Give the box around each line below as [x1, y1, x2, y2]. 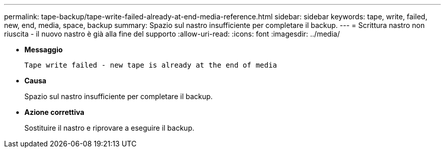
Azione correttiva [24, 108, 84, 116]
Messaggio [24, 45, 63, 54]
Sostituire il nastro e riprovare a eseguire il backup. [24, 124, 195, 132]
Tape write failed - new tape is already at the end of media [24, 61, 277, 69]
